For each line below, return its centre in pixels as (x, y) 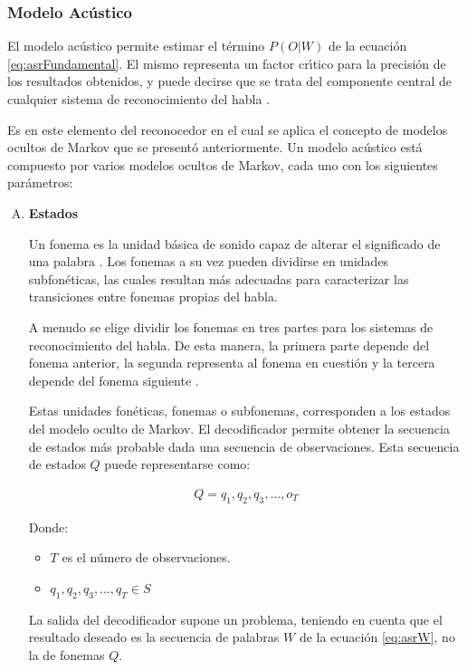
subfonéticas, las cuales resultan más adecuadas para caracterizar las (219, 278)
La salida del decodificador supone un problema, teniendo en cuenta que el (235, 619)
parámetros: (40, 182)
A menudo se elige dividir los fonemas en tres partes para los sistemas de (231, 326)
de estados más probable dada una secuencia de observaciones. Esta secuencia (244, 446)
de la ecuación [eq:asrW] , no (377, 637)
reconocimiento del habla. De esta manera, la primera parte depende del (229, 345)
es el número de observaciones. (146, 557)
